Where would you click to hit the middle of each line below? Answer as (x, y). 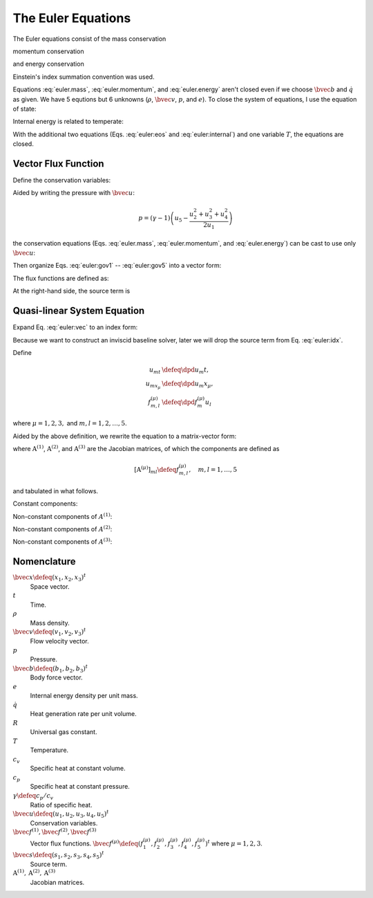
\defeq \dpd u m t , (185, 370)
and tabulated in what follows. (56, 491)
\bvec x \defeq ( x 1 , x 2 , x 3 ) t (49, 578)
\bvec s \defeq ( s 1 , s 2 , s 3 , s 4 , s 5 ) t (58, 855)
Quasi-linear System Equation (79, 311)
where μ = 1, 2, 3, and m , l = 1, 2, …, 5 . (70, 423)
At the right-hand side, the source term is (71, 291)
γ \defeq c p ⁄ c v (33, 796)
